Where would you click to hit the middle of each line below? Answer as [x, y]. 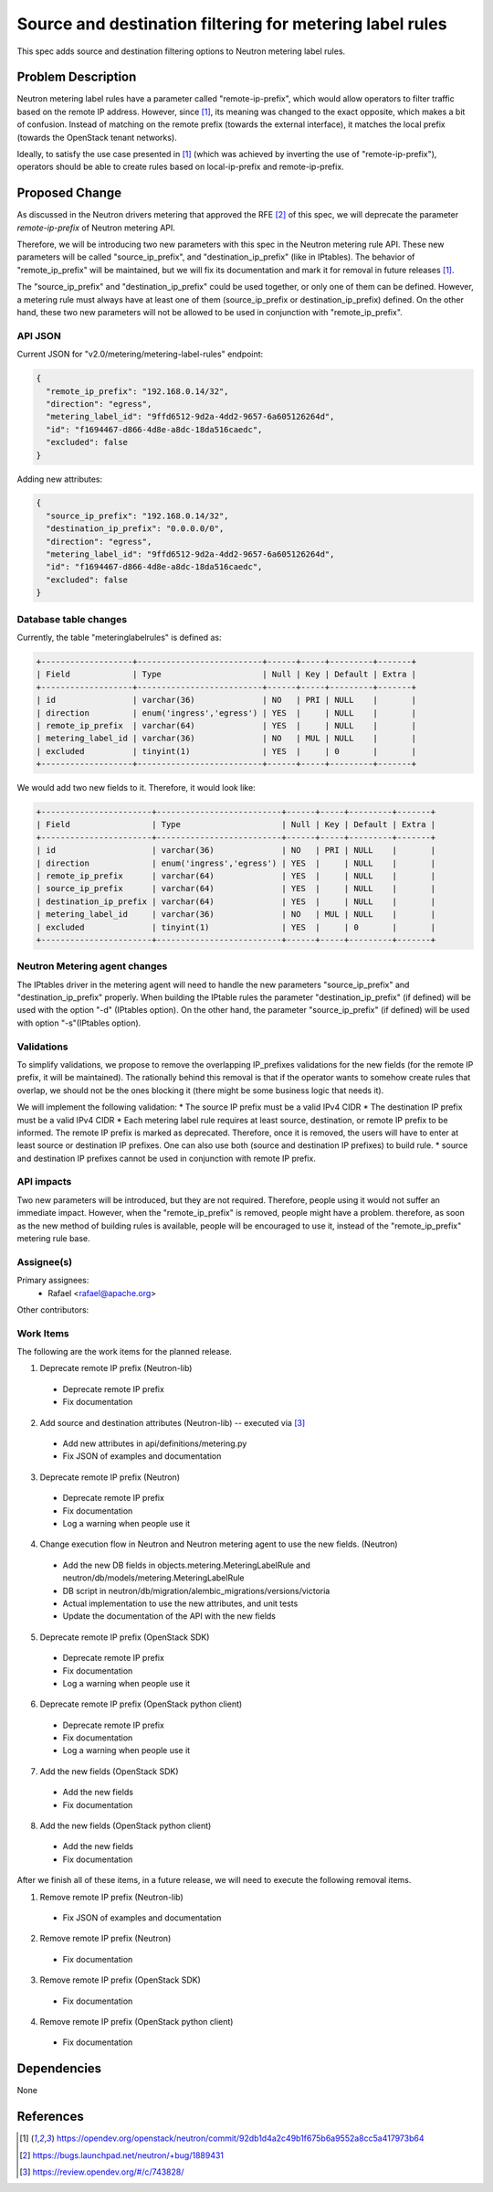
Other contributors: [53, 1309]
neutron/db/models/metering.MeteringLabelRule [153, 1578]
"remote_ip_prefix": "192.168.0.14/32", [137, 391]
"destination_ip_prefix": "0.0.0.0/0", [135, 529]
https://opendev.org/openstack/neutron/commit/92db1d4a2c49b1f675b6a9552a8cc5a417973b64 [240, 2138]
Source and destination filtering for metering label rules [232, 24]
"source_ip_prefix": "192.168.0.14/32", [137, 516]
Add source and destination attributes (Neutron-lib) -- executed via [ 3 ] [173, 1422]
